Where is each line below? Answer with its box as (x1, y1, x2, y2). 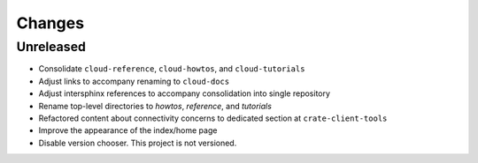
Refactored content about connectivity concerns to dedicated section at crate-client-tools (38, 113, 388, 123)
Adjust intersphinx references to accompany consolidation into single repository (38, 88, 331, 99)
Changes (16, 13, 84, 33)
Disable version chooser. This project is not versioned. (38, 137, 237, 148)
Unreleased (16, 39, 86, 55)
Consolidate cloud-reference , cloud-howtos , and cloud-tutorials (38, 63, 305, 74)
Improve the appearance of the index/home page (38, 125, 218, 136)
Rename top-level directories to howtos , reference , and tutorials (38, 100, 272, 111)
